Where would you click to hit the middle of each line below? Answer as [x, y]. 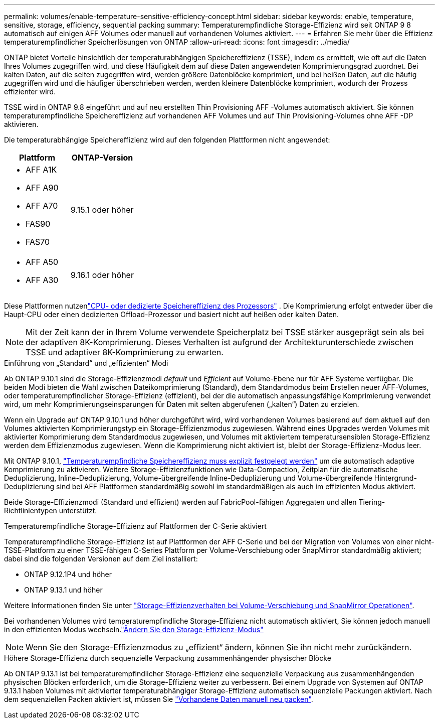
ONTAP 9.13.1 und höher [63, 590]
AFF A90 [42, 188]
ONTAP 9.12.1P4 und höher [68, 574]
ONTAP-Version [102, 158]
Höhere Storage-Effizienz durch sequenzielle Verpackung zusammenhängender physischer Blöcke [168, 658]
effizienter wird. [30, 92]
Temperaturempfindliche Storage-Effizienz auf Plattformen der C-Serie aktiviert [135, 526]
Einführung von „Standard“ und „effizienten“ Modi [86, 363]
